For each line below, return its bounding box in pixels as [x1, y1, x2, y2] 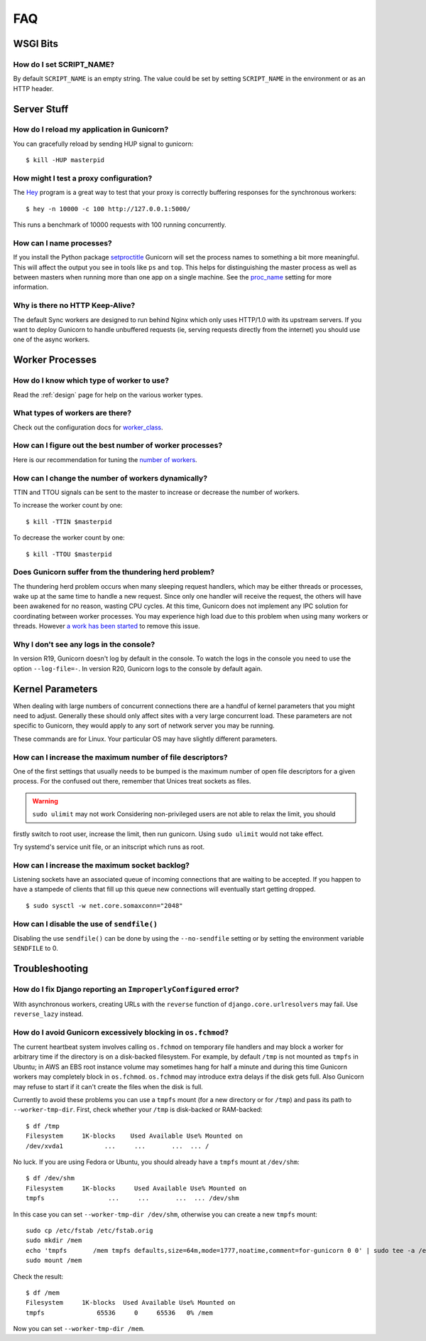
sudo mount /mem [26, 1256, 82, 1265]
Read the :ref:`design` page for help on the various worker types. [13, 390, 203, 399]
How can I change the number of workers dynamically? [13, 473, 208, 483]
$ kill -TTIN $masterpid [26, 518, 112, 525]
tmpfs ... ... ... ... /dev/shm [26, 1195, 239, 1202]
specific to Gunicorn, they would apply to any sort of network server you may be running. [13, 722, 275, 730]
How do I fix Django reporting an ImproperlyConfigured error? [13, 985, 239, 995]
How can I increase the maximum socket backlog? [13, 860, 190, 870]
